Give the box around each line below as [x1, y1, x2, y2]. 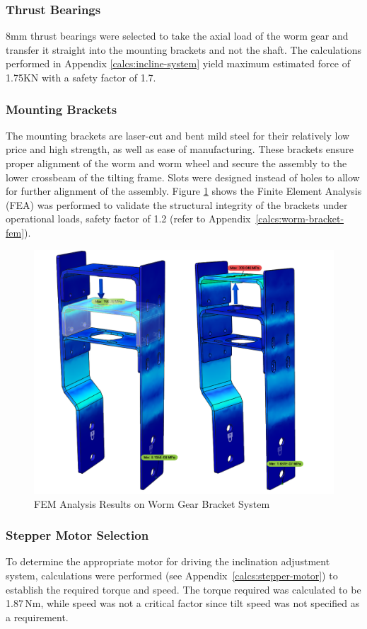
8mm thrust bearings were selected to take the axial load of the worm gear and [6, 28, 349, 43]
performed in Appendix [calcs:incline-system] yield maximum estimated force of [6, 56, 350, 71]
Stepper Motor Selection [6, 526, 149, 544]
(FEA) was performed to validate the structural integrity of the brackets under [6, 197, 348, 212]
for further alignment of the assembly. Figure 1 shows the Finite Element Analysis [6, 183, 362, 198]
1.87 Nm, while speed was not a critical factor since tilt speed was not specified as [6, 596, 360, 611]
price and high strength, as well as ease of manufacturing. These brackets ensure [6, 142, 354, 157]
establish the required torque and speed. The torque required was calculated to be [6, 582, 361, 596]
